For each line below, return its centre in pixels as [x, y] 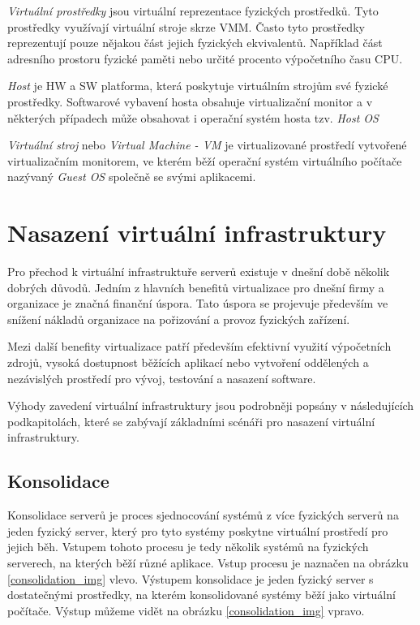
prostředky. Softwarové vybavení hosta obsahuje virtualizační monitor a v [190, 101]
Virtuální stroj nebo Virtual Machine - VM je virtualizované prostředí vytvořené [207, 145]
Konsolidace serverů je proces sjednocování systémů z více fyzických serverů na [203, 515]
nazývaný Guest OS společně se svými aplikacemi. [132, 177]
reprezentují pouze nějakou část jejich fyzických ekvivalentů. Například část [195, 43]
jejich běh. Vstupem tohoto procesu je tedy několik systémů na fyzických [188, 547]
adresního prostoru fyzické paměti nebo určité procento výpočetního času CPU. [205, 58]
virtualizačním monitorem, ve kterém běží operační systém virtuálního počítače [205, 160]
